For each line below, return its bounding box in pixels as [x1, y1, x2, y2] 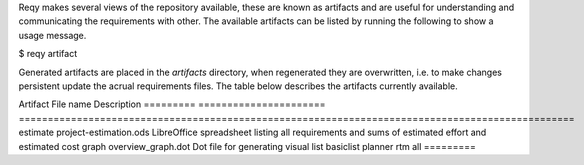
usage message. [18, 29, 87, 41]
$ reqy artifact [18, 48, 78, 60]
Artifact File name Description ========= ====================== [18, 98, 326, 110]
